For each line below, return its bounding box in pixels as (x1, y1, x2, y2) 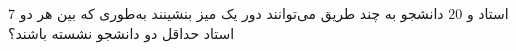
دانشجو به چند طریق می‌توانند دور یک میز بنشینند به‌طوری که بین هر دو (19, 3, 444, 23)
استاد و (466, 3, 509, 23)
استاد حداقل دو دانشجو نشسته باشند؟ (8, 22, 235, 43)
